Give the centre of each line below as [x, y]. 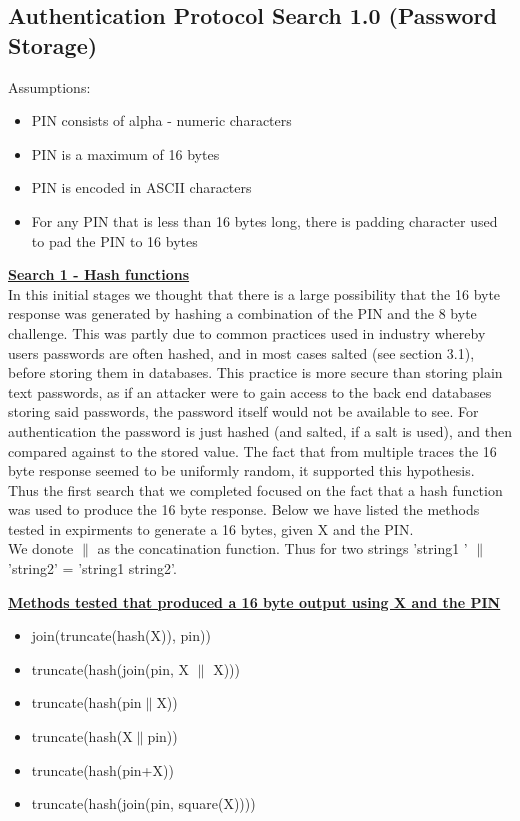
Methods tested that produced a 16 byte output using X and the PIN [254, 601]
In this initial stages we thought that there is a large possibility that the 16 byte [254, 293]
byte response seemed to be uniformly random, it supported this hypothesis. [241, 470]
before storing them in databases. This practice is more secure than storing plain [255, 372]
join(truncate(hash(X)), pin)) [121, 635]
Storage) [53, 44]
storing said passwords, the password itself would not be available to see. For [243, 411]
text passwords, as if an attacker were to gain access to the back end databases [250, 391]
